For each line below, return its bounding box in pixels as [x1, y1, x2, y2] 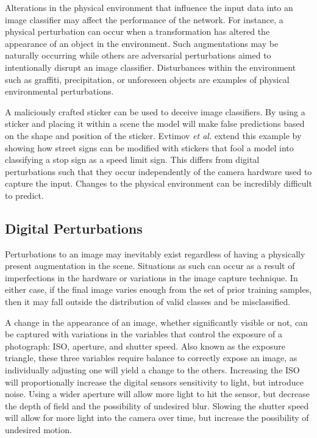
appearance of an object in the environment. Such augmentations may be [5, 37, 279, 49]
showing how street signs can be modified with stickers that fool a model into [5, 141, 294, 154]
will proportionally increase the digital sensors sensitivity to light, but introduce [5, 375, 304, 388]
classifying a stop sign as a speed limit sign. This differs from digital [5, 153, 260, 166]
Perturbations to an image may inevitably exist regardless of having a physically [5, 247, 305, 260]
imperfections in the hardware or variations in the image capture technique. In [5, 271, 298, 284]
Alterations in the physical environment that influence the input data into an [5, 1, 293, 13]
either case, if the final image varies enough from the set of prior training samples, [5, 283, 312, 296]
